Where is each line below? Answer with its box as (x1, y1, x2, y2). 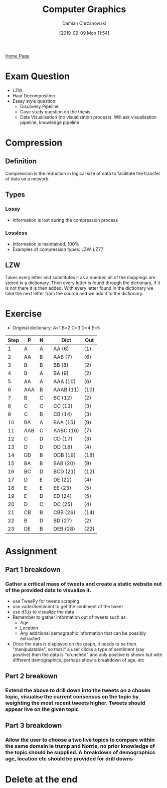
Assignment (5, 545, 57, 557)
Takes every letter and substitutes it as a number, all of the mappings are (5, 274, 155, 280)
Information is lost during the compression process (12, 217, 118, 223)
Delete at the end (5, 774, 78, 785)
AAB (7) (53, 353, 73, 360)
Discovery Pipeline (20, 103, 59, 109)
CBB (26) (53, 509, 76, 516)
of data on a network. (5, 175, 50, 182)
